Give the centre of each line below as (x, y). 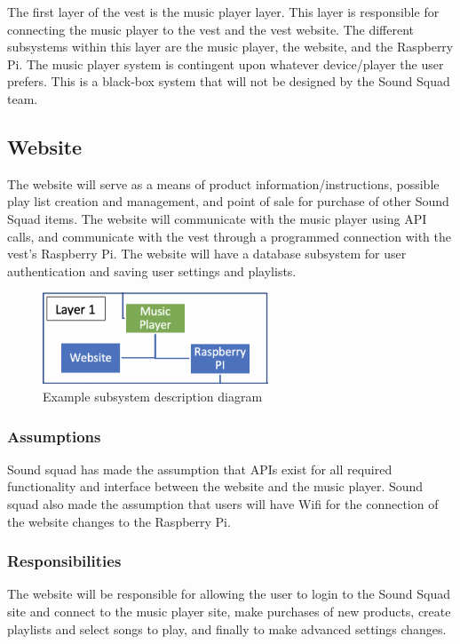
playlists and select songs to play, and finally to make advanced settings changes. (227, 628)
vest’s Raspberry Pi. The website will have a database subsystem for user (207, 254)
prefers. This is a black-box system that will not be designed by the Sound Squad (229, 81)
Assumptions (54, 436)
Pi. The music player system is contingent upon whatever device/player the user (226, 64)
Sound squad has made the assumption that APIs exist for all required (200, 469)
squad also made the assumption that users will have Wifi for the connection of (223, 504)
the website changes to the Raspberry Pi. (119, 521)
